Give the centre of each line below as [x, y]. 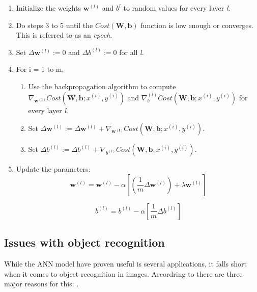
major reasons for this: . [41, 284]
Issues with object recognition [84, 242]
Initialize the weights [49, 8]
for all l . [132, 52]
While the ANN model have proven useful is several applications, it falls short [125, 263]
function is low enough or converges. [197, 25]
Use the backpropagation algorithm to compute [102, 86]
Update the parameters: [53, 169]
